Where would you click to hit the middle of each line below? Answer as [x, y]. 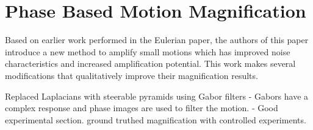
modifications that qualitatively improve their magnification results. [131, 75]
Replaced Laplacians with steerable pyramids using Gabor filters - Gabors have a [157, 96]
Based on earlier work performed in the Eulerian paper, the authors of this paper [157, 40]
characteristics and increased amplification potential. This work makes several [150, 63]
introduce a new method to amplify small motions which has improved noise [148, 51]
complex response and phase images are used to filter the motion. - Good [142, 108]
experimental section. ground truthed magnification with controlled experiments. [156, 119]
